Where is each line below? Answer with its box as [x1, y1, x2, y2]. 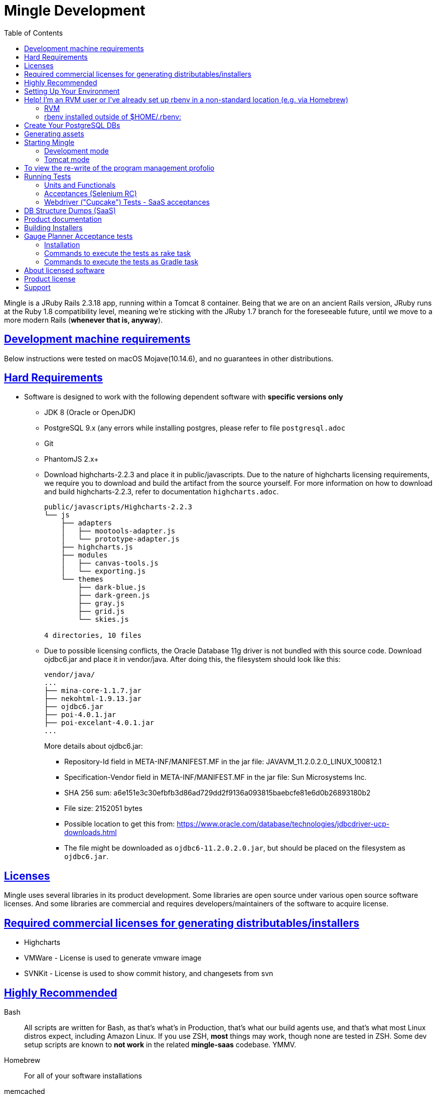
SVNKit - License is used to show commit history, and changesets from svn [24, 969, 273, 978]
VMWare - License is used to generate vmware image [24, 953, 202, 963]
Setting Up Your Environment [24, 86, 120, 95]
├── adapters [61, 519, 112, 527]
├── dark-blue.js [78, 583, 146, 592]
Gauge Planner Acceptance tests [24, 231, 133, 240]
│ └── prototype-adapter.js [61, 535, 180, 543]
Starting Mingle [24, 138, 75, 147]
